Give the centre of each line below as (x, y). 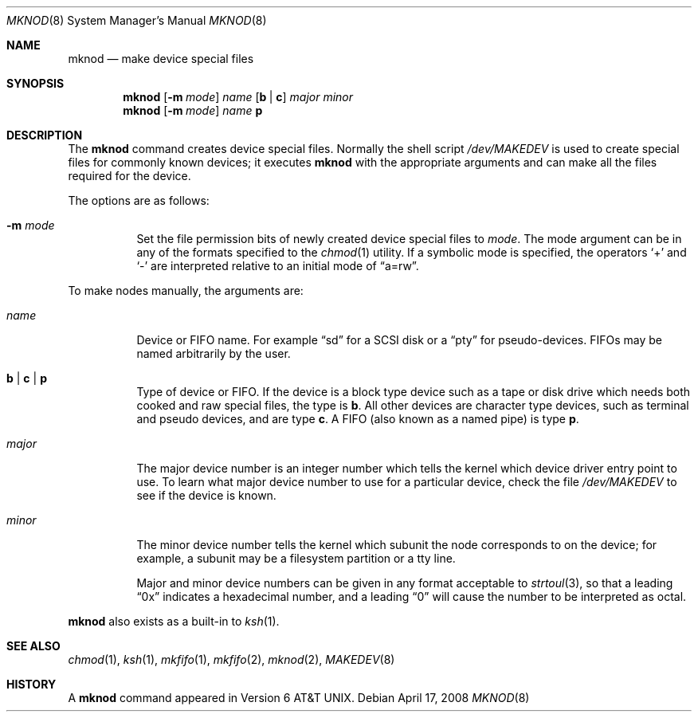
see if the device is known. (206, 495)
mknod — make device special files (161, 59)
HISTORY (31, 684)
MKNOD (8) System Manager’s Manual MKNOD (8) (137, 20)
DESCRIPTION (45, 135)
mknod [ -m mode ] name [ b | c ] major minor (238, 97)
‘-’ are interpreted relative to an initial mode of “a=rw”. (278, 266)
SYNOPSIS (35, 83)
